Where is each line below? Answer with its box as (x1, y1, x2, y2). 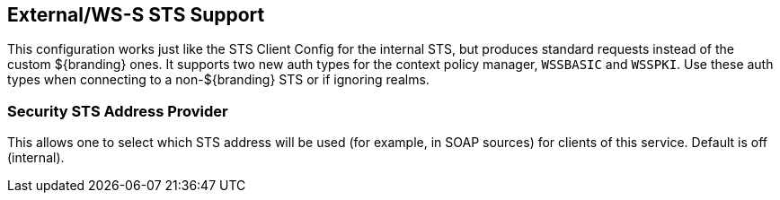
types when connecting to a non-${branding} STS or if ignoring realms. (7, 72, 430, 88)
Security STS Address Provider (7, 101, 228, 120)
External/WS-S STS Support (7, 4, 265, 26)
